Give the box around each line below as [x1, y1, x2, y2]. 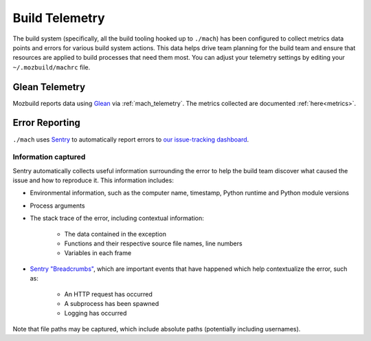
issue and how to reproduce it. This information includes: [12, 176, 175, 185]
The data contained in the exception [64, 230, 166, 238]
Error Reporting [12, 117, 80, 129]
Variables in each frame [64, 249, 132, 257]
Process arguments [30, 201, 85, 210]
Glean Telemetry [12, 81, 86, 93]
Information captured [12, 152, 86, 162]
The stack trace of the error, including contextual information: [30, 214, 204, 223]
